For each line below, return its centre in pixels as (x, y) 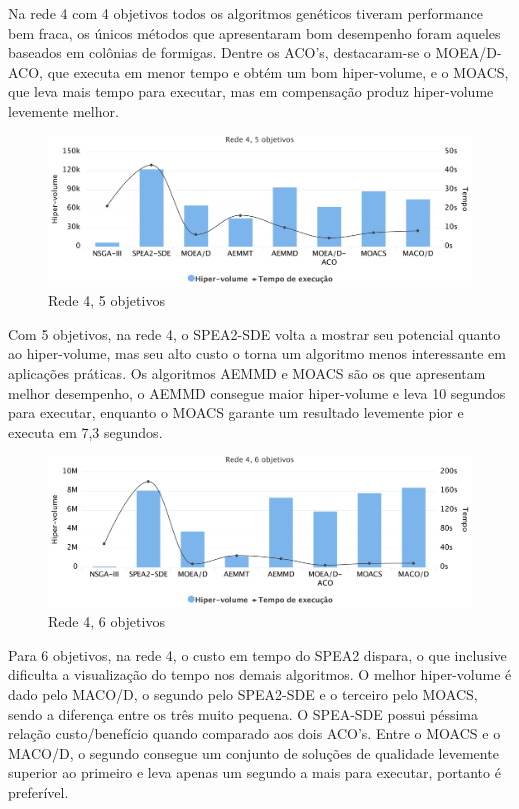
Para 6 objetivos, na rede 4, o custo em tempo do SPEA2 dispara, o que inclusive (257, 654)
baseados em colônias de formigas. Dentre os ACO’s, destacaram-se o (219, 52)
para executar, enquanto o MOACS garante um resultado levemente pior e (236, 412)
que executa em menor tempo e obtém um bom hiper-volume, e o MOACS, (278, 71)
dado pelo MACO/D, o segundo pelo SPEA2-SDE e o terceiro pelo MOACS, (243, 693)
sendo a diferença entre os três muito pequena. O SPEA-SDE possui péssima (243, 713)
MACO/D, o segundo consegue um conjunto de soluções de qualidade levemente (253, 752)
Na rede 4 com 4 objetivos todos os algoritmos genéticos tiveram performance (245, 13)
